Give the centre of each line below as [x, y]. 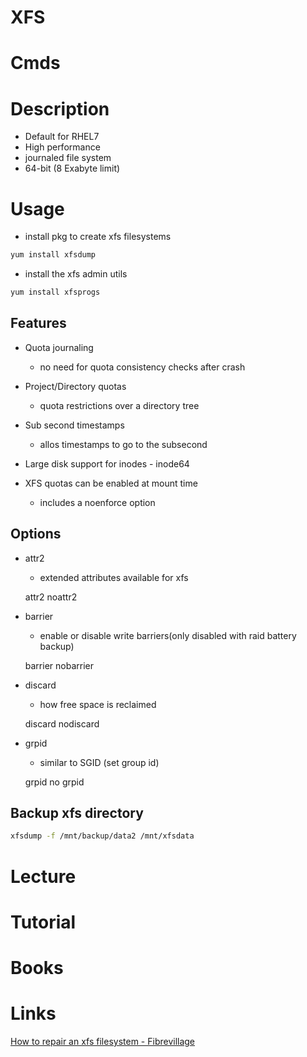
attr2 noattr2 [51, 597]
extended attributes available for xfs [114, 577]
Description [60, 108]
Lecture [43, 876]
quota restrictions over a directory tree [119, 405]
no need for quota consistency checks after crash [142, 367]
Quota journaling [59, 347]
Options [36, 534]
